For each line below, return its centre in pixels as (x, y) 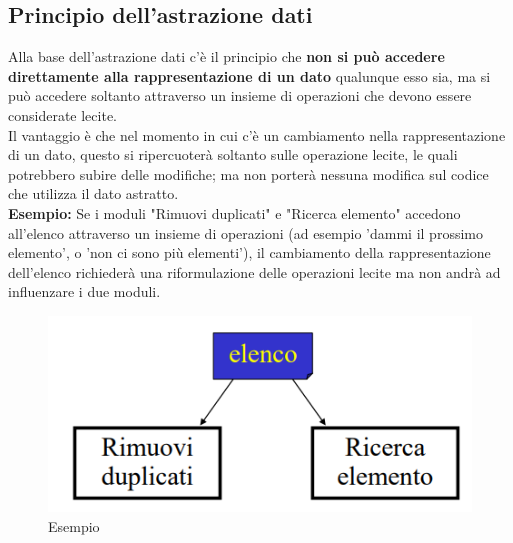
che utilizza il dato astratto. (93, 193)
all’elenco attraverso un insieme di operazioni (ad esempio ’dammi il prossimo (245, 232)
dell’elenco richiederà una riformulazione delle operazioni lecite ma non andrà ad (254, 271)
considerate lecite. (62, 114)
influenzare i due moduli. (84, 291)
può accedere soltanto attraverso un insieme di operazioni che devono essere (240, 95)
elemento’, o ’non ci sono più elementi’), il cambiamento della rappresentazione (249, 252)
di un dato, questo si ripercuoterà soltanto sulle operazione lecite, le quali (233, 154)
